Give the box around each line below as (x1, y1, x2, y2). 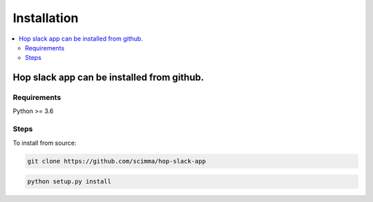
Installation (12, 10, 79, 26)
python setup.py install (27, 178, 112, 185)
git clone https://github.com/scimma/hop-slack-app (27, 157, 207, 165)
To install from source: (12, 139, 77, 147)
